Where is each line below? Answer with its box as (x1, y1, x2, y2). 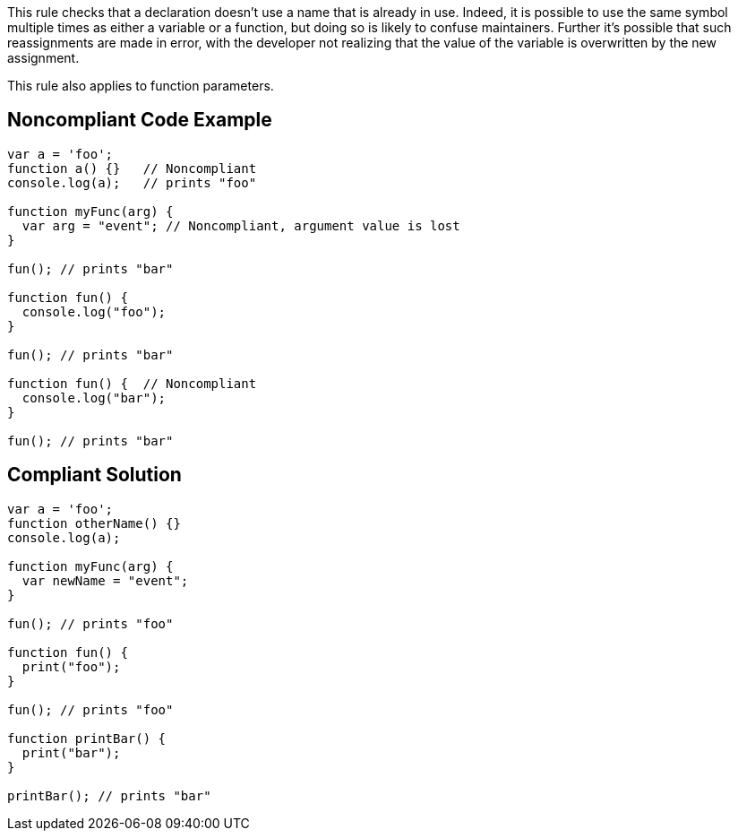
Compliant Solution (7, 463, 182, 487)
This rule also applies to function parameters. (7, 78, 274, 93)
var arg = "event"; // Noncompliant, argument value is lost (21, 218, 460, 233)
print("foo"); (21, 659, 121, 674)
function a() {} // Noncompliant (7, 160, 257, 176)
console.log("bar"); (21, 390, 167, 405)
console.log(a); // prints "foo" (7, 175, 257, 190)
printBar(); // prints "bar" (7, 788, 211, 803)
